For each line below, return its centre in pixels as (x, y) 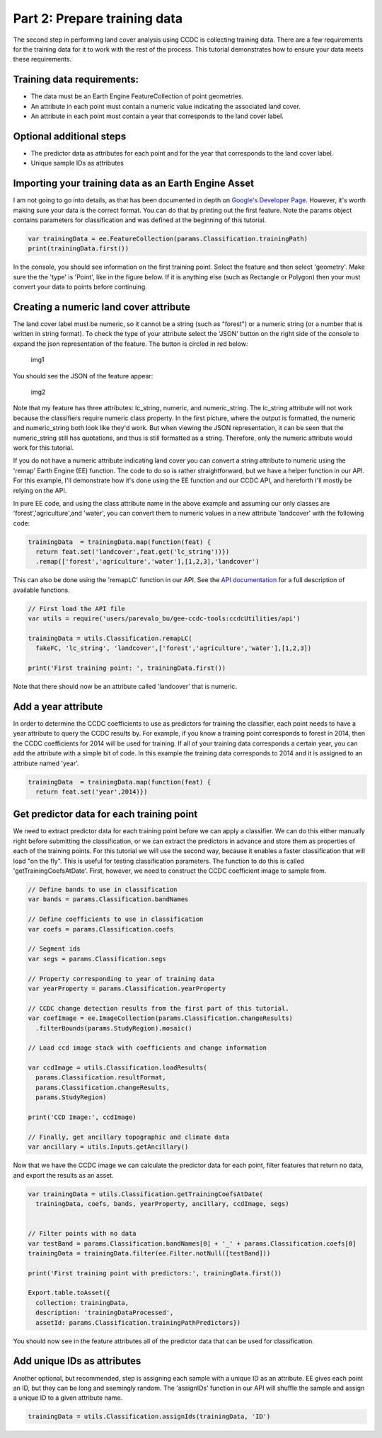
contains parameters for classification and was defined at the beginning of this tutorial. (140, 220)
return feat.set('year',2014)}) (92, 792)
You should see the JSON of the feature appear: (83, 376)
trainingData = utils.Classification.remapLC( (110, 638)
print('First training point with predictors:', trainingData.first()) (155, 1273)
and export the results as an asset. (63, 1175)
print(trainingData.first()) (79, 249)
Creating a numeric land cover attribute (102, 307)
